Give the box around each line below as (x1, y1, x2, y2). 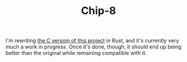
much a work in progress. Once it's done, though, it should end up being (5, 43, 182, 50)
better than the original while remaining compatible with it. (5, 50, 147, 57)
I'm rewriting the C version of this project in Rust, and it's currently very (5, 37, 179, 44)
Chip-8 (81, 4, 116, 18)
